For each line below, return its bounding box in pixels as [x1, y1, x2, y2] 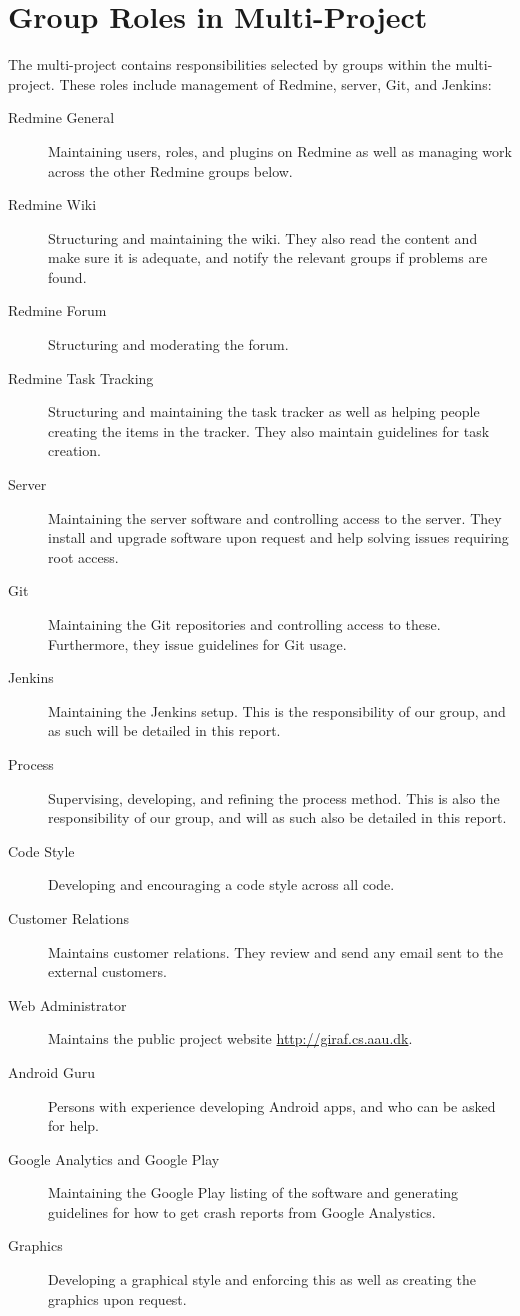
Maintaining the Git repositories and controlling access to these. [48, 614, 441, 634]
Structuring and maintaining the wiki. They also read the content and [48, 227, 478, 248]
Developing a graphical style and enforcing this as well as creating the [48, 1269, 476, 1290]
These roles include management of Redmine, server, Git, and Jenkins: [59, 73, 492, 94]
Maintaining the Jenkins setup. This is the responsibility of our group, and [48, 700, 506, 721]
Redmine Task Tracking [8, 367, 154, 388]
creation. [48, 440, 101, 461]
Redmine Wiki [8, 194, 97, 215]
